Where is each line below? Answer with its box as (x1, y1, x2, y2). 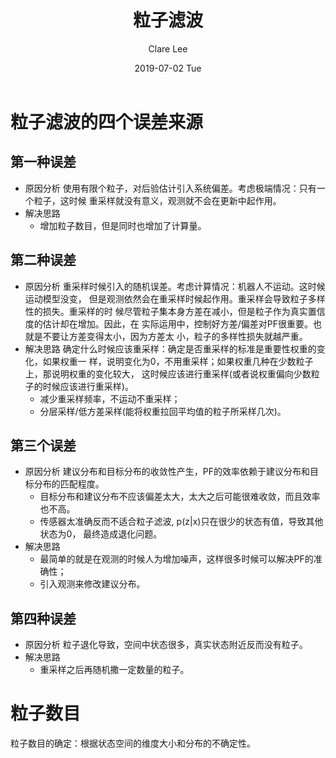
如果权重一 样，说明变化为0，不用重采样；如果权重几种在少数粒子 (42, 355, 314, 367)
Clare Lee (148, 42, 188, 55)
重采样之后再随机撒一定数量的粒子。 (39, 664, 190, 676)
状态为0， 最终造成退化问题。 (39, 528, 163, 540)
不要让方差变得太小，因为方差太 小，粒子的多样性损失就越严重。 (42, 330, 308, 342)
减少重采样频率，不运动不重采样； (39, 392, 181, 405)
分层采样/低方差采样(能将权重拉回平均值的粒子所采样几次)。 (39, 405, 287, 417)
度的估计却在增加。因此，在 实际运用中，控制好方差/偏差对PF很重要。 (24, 317, 313, 330)
